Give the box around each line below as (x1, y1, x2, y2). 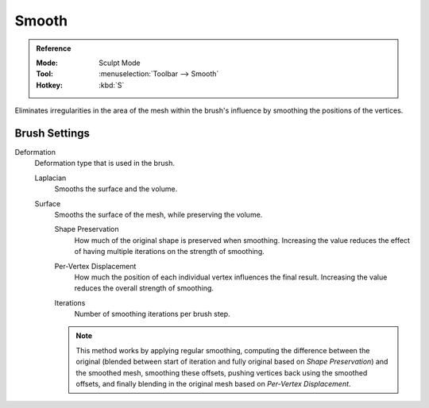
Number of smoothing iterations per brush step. (74, 310, 230, 319)
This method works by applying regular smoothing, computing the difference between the (75, 345, 370, 355)
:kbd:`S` (99, 80, 125, 90)
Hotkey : (36, 80, 64, 90)
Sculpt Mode (99, 58, 141, 67)
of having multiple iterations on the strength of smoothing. (74, 247, 265, 256)
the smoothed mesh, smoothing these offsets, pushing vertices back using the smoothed (75, 368, 368, 377)
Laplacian (34, 173, 67, 183)
